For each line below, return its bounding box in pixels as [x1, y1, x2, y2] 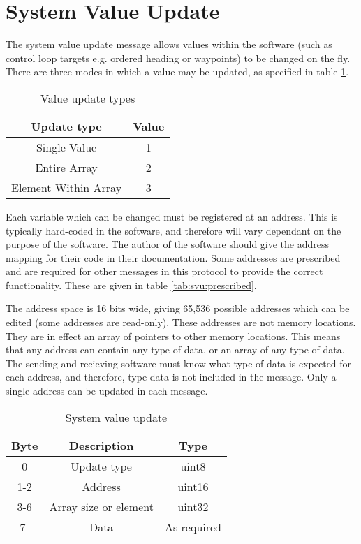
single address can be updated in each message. [6, 383, 208, 398]
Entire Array [35, 159, 98, 175]
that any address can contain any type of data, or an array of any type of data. [6, 342, 345, 357]
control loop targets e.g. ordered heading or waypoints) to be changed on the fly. [6, 50, 351, 65]
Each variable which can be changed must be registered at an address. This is [6, 209, 338, 223]
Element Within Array [11, 179, 122, 196]
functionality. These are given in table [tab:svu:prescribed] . [6, 277, 257, 292]
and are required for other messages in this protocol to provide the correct [6, 264, 323, 279]
